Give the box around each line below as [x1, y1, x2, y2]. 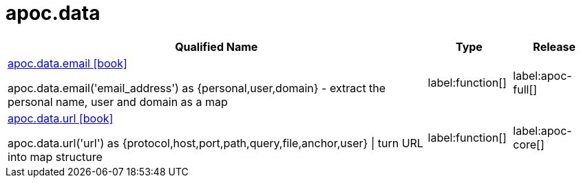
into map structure [8, 149, 103, 164]
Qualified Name [175, 39, 258, 54]
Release [533, 39, 575, 54]
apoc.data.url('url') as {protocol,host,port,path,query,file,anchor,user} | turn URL [8, 136, 423, 150]
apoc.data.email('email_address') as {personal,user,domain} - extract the [8, 80, 386, 95]
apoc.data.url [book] [8, 111, 114, 125]
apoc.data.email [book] [8, 56, 127, 70]
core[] [513, 137, 545, 151]
